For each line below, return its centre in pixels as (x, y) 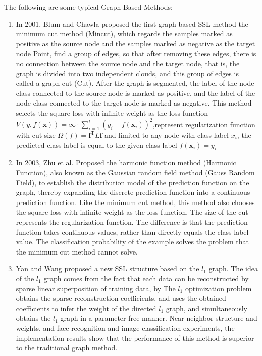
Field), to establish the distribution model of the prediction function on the (133, 182)
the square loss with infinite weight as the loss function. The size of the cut (132, 212)
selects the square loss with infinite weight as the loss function (112, 112)
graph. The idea (233, 268)
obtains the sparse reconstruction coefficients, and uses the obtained (121, 298)
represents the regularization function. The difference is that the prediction (132, 221)
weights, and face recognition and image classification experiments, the (125, 327)
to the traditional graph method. (67, 348)
